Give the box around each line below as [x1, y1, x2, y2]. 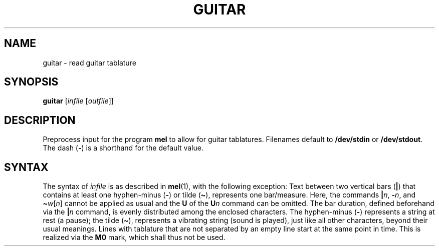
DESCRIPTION [4, 113, 76, 126]
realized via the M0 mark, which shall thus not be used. [43, 233, 226, 242]
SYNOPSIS [4, 75, 59, 88]
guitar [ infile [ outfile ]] [43, 96, 114, 105]
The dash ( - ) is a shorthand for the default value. [43, 143, 203, 152]
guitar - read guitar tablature [43, 58, 136, 67]
